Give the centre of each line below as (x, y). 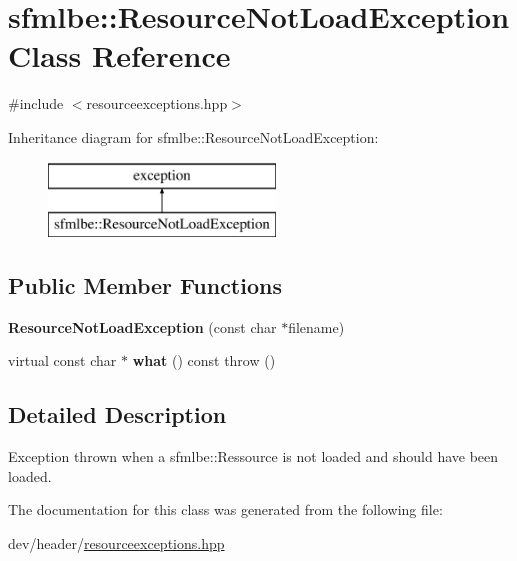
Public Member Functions (145, 285)
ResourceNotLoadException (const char (142, 326)
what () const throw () (204, 360)
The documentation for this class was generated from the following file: (225, 509)
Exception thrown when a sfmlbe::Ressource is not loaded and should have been (253, 456)
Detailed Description (117, 414)
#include (36, 103)
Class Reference (119, 55)
